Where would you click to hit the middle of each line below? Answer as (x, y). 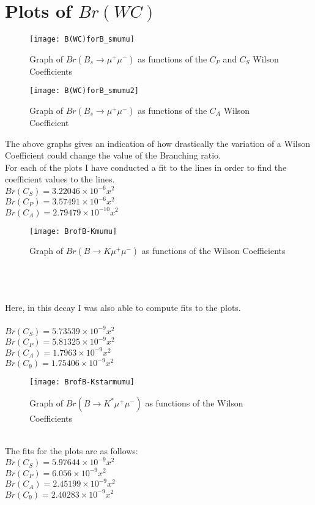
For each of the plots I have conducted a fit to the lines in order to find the (146, 167)
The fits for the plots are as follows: (72, 450)
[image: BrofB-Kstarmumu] (82, 382)
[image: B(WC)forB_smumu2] (84, 91)
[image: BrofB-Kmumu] (73, 231)
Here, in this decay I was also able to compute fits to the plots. (123, 307)
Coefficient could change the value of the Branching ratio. (113, 155)
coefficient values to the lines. (60, 179)
